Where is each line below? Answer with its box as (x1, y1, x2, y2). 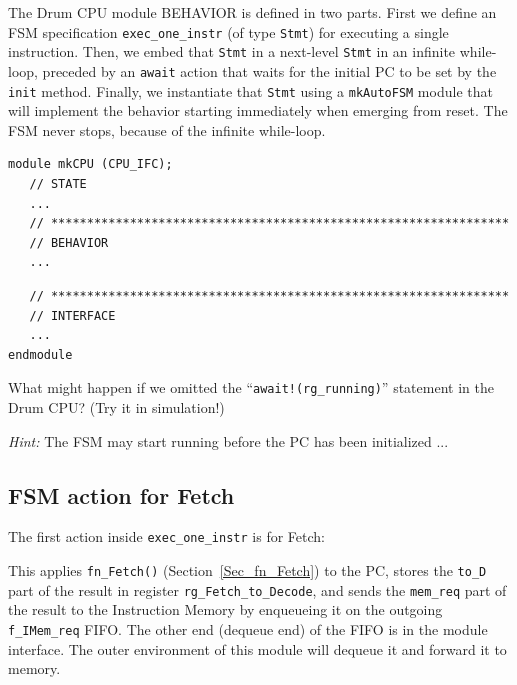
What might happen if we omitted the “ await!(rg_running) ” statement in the (8, 377, 494, 398)
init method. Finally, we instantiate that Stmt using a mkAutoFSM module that (8, 80, 493, 101)
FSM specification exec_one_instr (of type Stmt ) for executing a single (8, 21, 449, 42)
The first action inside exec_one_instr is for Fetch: (8, 526, 325, 547)
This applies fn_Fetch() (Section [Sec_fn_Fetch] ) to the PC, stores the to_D (8, 560, 487, 581)
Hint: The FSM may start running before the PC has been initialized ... (8, 430, 449, 451)
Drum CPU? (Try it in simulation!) (8, 397, 225, 417)
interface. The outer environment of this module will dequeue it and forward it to (8, 638, 507, 659)
